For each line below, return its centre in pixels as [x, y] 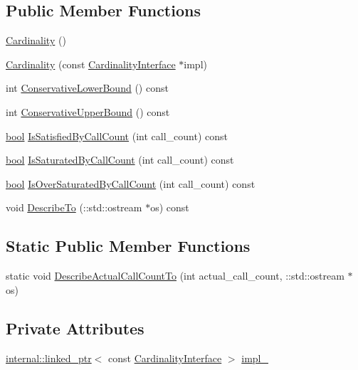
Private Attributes [75, 328]
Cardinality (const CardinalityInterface [91, 64]
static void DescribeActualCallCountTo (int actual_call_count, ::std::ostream [175, 276]
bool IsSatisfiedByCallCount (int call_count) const [117, 136]
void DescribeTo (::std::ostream [74, 207]
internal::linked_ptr [49, 358]
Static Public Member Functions [128, 246]
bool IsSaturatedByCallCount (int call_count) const [120, 160]
